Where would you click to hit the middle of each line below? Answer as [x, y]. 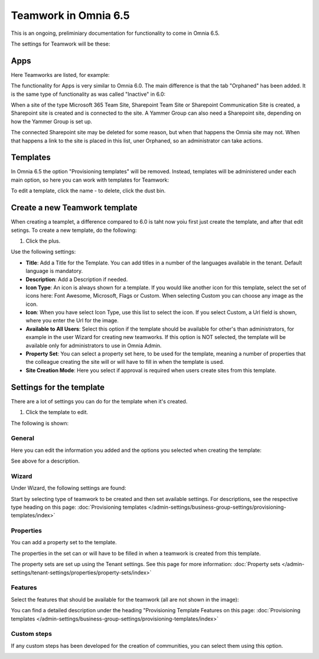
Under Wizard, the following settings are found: [69, 488]
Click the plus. [43, 241]
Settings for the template [58, 387]
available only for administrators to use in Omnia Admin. [94, 345]
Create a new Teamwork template [74, 208]
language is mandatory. [54, 271]
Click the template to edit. [57, 412]
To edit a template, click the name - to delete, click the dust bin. [88, 191]
